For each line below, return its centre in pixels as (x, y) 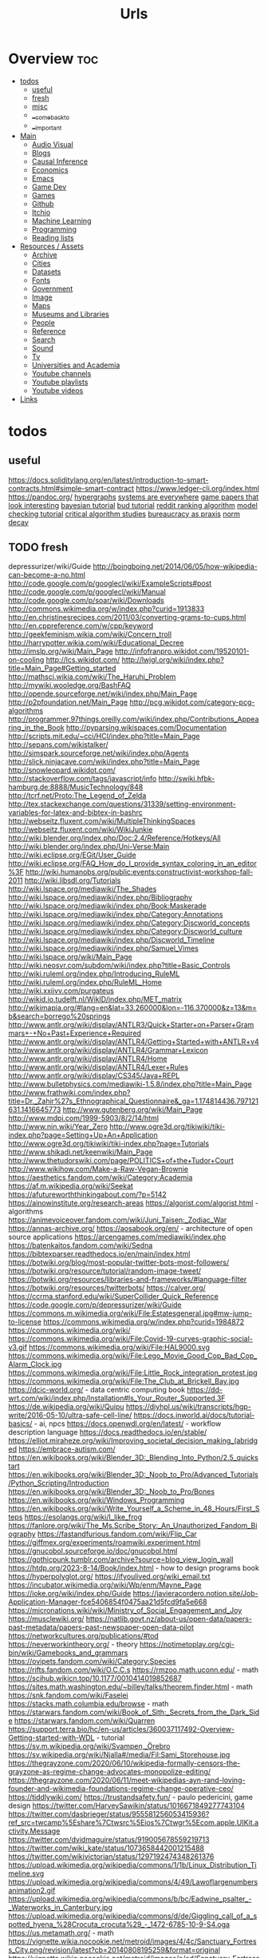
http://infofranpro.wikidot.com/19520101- (182, 651)
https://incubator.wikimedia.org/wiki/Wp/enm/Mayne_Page (105, 1585)
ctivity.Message (34, 1831)
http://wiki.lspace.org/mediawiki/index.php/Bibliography (100, 898)
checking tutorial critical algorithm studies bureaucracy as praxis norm (124, 514)
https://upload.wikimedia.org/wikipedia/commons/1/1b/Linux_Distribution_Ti (132, 1865)
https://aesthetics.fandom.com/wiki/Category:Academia (100, 1178)
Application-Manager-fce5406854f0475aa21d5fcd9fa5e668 (108, 1602)
